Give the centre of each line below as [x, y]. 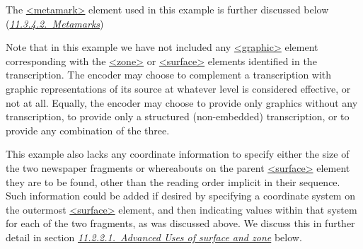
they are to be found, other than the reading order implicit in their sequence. [173, 181]
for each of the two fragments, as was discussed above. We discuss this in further [180, 223]
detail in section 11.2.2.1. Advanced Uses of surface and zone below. [154, 237]
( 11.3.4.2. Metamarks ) [55, 23]
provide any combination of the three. [88, 130]
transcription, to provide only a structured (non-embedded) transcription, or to [178, 116]
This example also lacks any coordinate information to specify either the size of [178, 154]
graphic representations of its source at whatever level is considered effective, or [178, 88]
